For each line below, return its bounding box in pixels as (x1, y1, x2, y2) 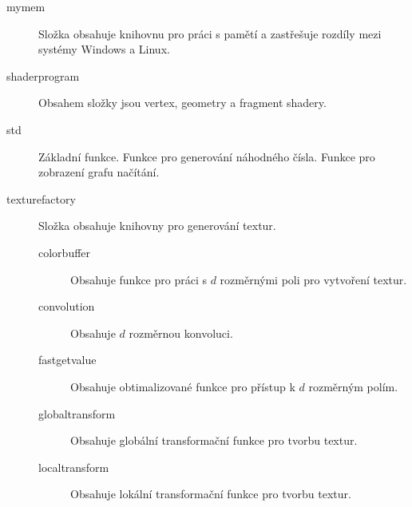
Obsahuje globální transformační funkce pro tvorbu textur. (70, 432, 358, 449)
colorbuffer (38, 244, 91, 260)
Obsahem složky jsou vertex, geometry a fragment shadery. (38, 94, 327, 111)
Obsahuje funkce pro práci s (70, 271, 207, 287)
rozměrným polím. (308, 378, 398, 394)
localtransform (38, 458, 109, 475)
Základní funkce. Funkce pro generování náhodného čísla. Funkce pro (38, 148, 375, 164)
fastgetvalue (38, 351, 97, 368)
